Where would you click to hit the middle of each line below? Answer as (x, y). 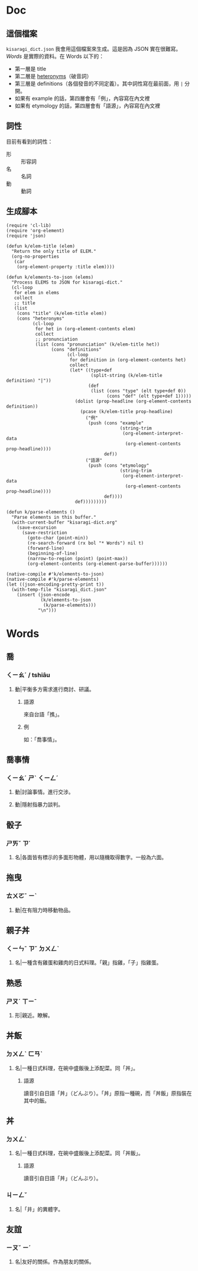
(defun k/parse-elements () (41, 512)
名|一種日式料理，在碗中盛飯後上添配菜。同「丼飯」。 (79, 1153)
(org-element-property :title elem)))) (66, 266)
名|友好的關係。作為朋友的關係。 (54, 1262)
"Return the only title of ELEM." (54, 251)
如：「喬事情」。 (42, 739)
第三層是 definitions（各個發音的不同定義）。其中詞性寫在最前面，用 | (99, 84)
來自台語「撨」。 (43, 714)
